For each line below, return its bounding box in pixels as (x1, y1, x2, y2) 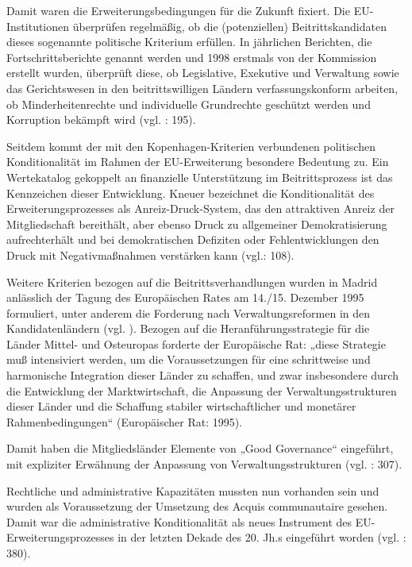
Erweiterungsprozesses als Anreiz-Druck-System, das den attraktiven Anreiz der (6, 200, 395, 217)
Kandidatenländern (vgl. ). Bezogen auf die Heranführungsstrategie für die (6, 320, 370, 337)
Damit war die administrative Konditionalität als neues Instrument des (6, 513, 352, 530)
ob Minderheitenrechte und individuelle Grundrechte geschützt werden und (6, 95, 371, 112)
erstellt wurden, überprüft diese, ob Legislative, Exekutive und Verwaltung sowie (6, 64, 399, 81)
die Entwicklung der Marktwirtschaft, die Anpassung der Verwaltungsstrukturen (6, 382, 397, 399)
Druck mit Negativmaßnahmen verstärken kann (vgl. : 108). (6, 246, 295, 263)
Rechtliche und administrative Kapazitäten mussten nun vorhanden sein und (6, 482, 379, 499)
